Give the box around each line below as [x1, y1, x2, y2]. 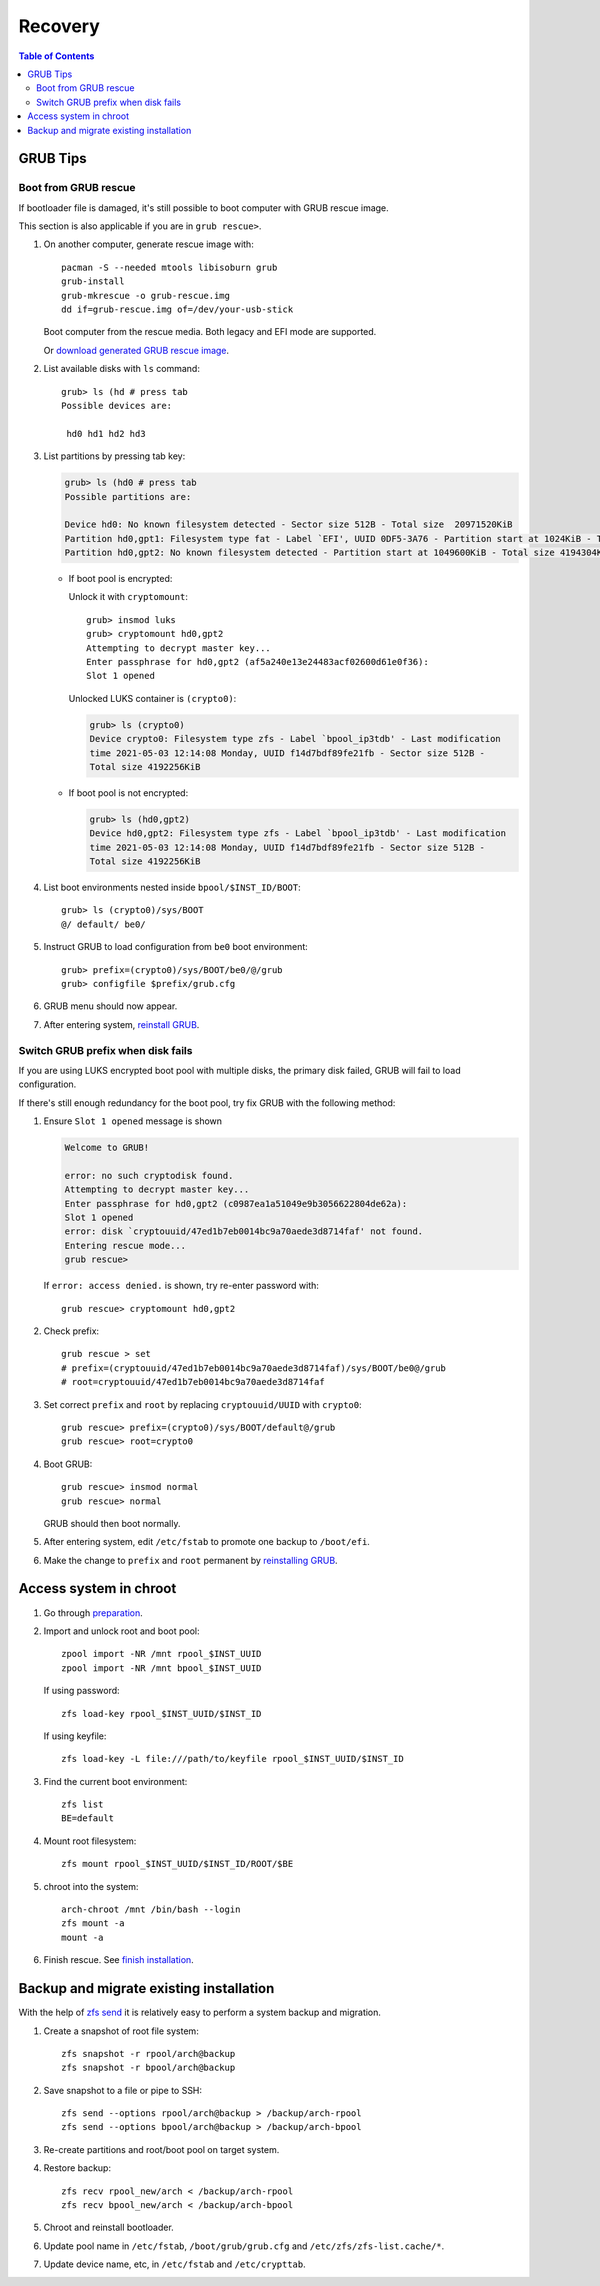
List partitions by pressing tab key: [43, 450, 186, 462]
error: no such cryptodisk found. [64, 1170, 234, 1181]
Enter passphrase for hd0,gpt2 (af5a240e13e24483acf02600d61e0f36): [86, 656, 429, 667]
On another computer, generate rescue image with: [43, 238, 254, 250]
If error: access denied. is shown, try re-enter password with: [43, 1280, 320, 1292]
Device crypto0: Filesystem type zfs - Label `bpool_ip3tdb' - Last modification [89, 733, 502, 745]
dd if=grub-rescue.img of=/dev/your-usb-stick [61, 304, 294, 315]
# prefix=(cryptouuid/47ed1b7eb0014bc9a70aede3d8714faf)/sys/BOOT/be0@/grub [61, 1362, 447, 1374]
